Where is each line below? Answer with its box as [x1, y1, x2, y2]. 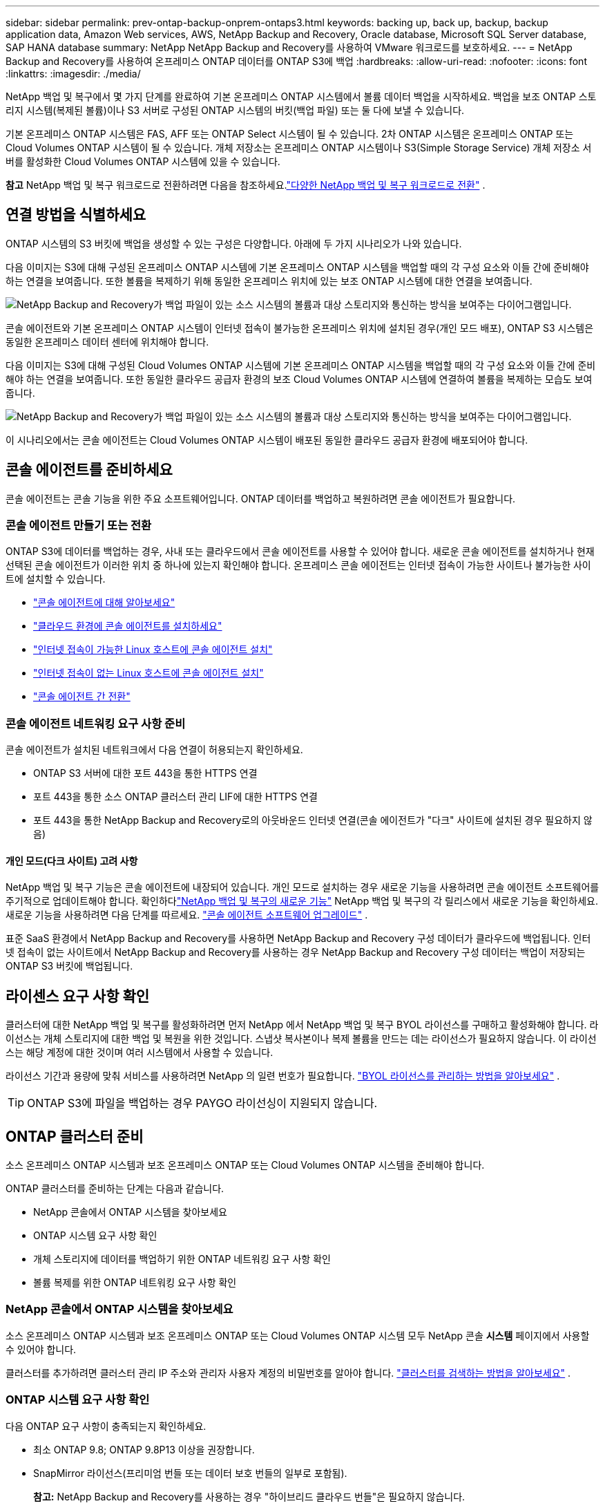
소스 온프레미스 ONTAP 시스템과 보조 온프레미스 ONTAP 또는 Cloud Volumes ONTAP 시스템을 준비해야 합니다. [6, 1159, 485, 1171]
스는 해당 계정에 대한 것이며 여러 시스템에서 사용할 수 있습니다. [6, 1046, 273, 1059]
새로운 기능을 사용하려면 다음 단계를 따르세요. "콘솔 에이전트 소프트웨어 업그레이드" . [6, 909, 368, 921]
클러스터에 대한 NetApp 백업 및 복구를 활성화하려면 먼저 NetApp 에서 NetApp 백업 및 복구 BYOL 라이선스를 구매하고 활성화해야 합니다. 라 [6, 1019, 599, 1031]
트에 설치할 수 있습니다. [6, 573, 106, 585]
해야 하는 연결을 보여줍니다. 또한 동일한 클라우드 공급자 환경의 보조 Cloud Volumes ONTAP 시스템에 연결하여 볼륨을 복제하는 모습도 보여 [6, 373, 593, 385]
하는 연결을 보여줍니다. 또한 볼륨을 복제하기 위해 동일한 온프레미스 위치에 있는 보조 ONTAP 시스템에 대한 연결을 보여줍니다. [6, 274, 532, 287]
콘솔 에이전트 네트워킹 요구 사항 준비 [6, 716, 186, 731]
